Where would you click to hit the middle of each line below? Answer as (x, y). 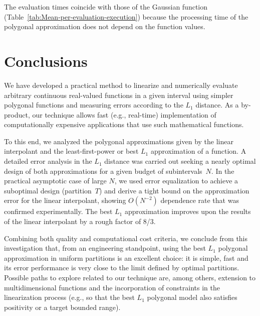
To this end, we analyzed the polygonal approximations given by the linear (119, 141)
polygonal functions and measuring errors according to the (94, 105)
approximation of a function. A (198, 151)
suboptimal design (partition (48, 190)
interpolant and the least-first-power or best (71, 151)
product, (17, 114)
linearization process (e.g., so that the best (69, 297)
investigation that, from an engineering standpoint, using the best (105, 248)
